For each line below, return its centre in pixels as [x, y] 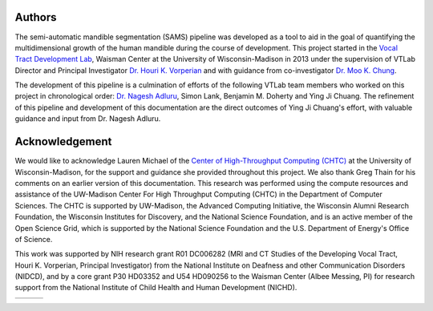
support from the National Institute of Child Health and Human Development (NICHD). [156, 288]
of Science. [34, 239]
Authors [36, 17]
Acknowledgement [63, 141]
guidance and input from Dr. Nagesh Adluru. [88, 119]
